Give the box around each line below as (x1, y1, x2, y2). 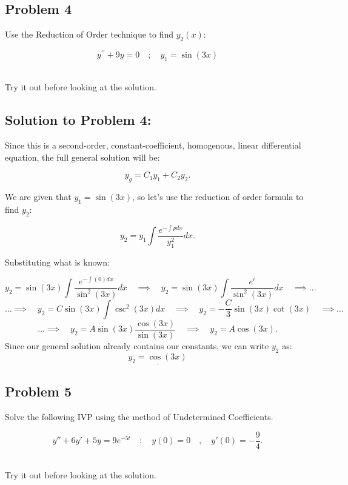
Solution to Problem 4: (5, 110, 152, 129)
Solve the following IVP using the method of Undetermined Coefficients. (5, 410, 273, 423)
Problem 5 (5, 382, 72, 401)
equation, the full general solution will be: (5, 150, 160, 163)
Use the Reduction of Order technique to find (5, 28, 174, 41)
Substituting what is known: (5, 255, 110, 268)
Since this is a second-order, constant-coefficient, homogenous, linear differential (5, 139, 301, 152)
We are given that (5, 190, 72, 203)
